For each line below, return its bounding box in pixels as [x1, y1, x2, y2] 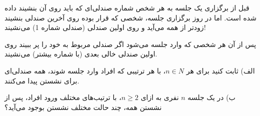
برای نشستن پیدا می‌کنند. [5, 75, 80, 85]
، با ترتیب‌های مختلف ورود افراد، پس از [5, 92, 122, 102]
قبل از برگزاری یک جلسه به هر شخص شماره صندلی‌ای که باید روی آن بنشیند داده [5, 2, 249, 12]
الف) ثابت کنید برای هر [186, 65, 255, 75]
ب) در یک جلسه [187, 92, 235, 102]
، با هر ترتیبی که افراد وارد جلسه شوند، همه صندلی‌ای [5, 65, 166, 75]
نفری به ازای [140, 92, 179, 102]
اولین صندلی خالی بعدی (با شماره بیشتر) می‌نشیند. [5, 48, 157, 59]
